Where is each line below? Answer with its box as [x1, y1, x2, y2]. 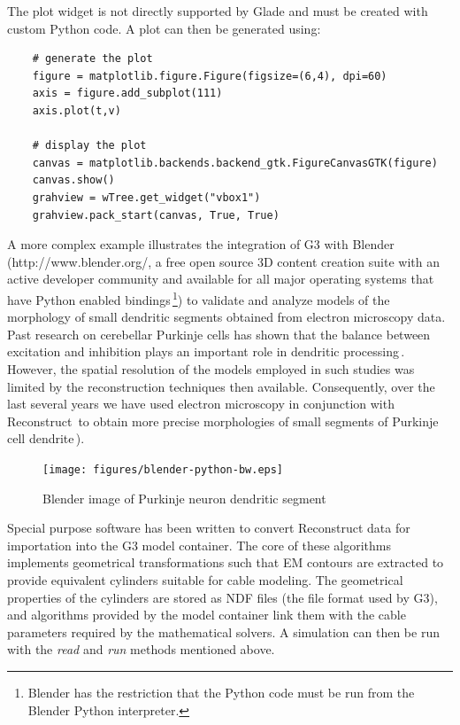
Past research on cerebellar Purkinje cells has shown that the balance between [7, 324, 431, 343]
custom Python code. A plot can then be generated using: [7, 19, 321, 37]
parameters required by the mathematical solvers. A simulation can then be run [7, 622, 440, 641]
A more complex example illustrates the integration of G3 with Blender [7, 235, 395, 253]
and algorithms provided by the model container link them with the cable [7, 605, 406, 624]
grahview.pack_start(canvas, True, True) [32, 208, 280, 222]
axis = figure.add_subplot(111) [32, 87, 223, 100]
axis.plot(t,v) [32, 104, 121, 117]
